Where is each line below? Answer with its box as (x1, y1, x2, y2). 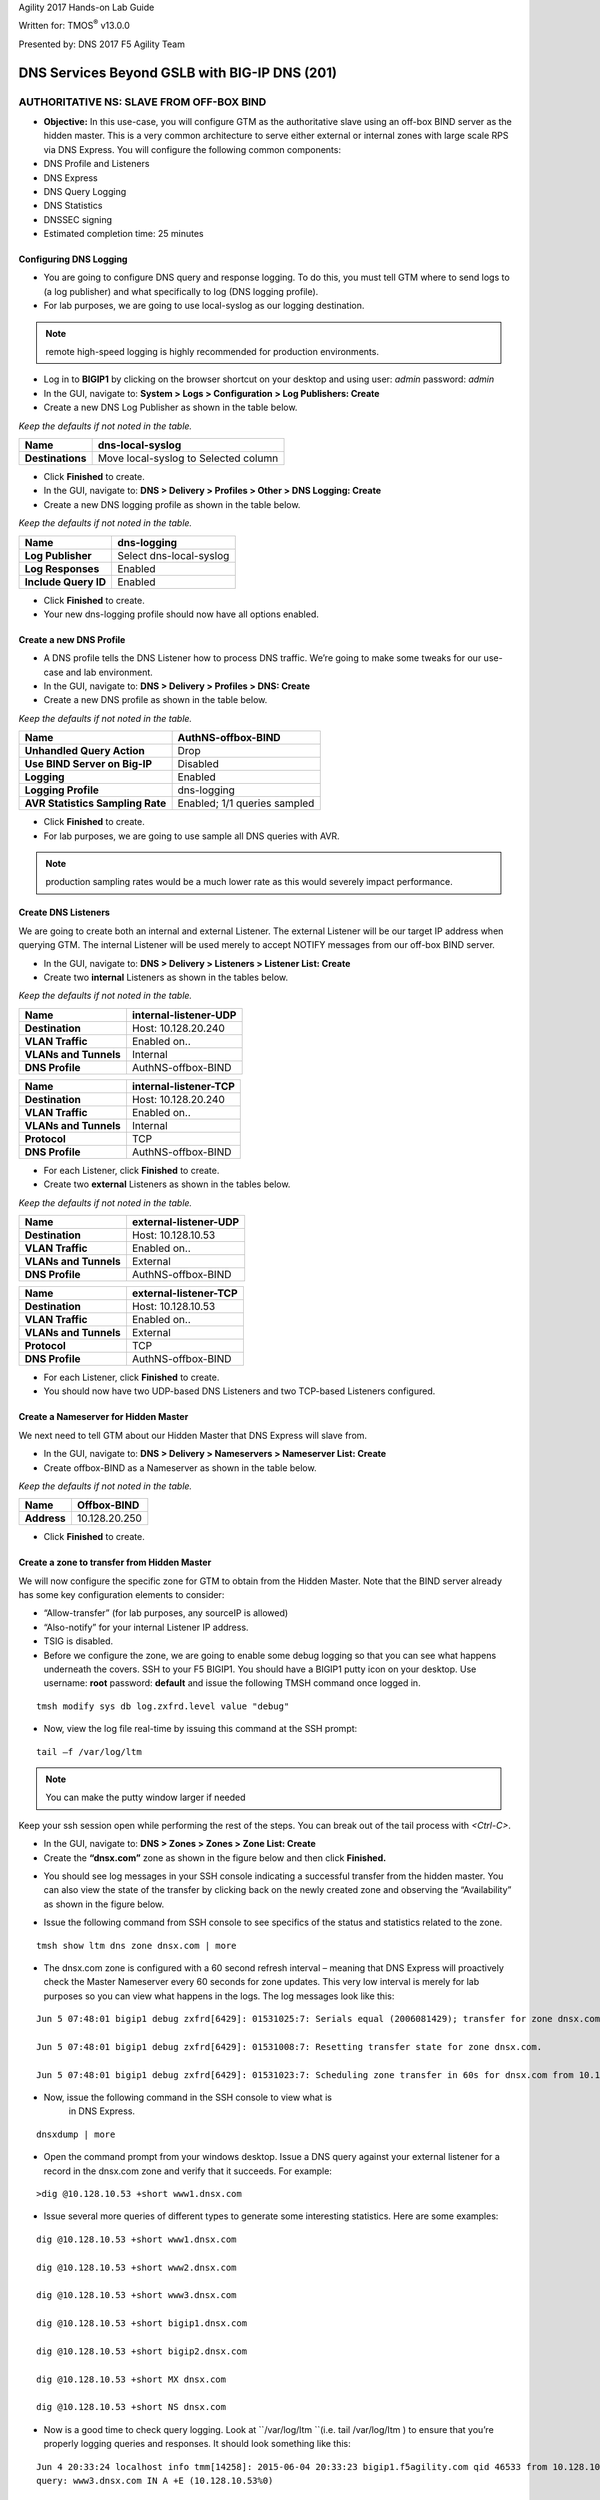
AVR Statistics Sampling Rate (24, 796, 167, 810)
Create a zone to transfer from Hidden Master (18, 1556, 212, 1569)
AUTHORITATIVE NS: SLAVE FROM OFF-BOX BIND (18, 95, 267, 109)
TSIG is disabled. (43, 1635, 114, 1647)
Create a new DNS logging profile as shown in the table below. (43, 498, 301, 510)
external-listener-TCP (131, 1286, 238, 1300)
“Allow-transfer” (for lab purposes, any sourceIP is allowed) (43, 1607, 289, 1619)
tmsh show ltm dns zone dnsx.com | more (36, 1940, 237, 1951)
